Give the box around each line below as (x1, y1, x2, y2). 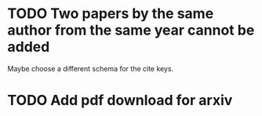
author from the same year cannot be (7, 21, 255, 39)
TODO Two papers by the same (7, 5, 214, 23)
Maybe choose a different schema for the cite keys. (7, 63, 174, 73)
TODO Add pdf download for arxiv (7, 92, 233, 110)
